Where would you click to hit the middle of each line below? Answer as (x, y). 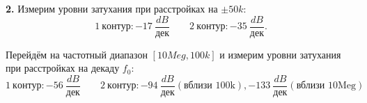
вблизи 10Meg (326, 86)
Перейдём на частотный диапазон (77, 54)
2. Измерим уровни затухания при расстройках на (112, 8)
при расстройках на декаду (63, 68)
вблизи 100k (210, 86)
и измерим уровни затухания (280, 54)
